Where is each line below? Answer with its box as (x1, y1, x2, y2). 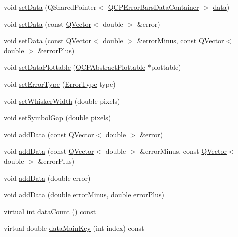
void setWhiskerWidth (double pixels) (4, 95, 120, 106)
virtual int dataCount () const (4, 206, 96, 216)
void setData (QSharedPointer (4, 2, 97, 12)
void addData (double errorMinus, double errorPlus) (4, 189, 164, 200)
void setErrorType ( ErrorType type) (4, 78, 116, 89)
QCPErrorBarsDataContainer (108, 2, 199, 12)
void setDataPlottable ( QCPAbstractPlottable (4, 62, 145, 72)
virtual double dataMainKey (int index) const (4, 223, 144, 233)
